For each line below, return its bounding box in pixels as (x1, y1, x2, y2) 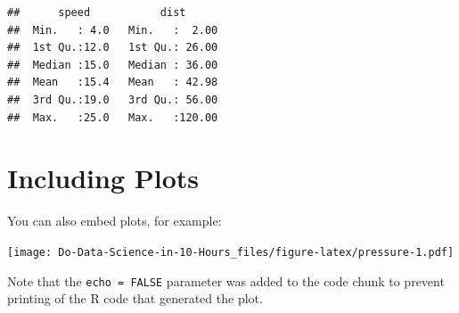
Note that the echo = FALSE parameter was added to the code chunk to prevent (7, 271, 445, 290)
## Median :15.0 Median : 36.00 (7, 58, 218, 71)
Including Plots (7, 160, 200, 196)
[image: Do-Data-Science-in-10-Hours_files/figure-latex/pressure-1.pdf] (7, 245, 455, 259)
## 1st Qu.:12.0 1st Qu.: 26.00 (7, 41, 218, 54)
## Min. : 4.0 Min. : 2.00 (7, 23, 218, 37)
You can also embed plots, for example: (7, 211, 222, 230)
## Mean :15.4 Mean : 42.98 (7, 76, 218, 89)
